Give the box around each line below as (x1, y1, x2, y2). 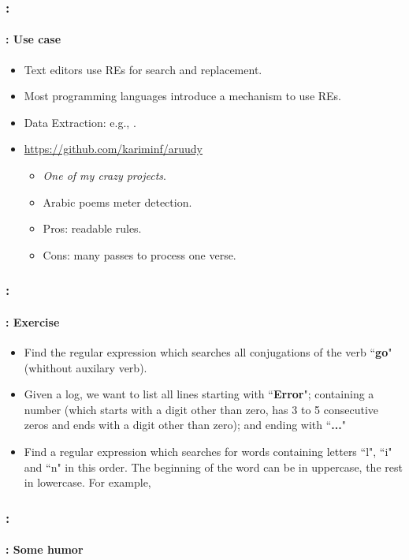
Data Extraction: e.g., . (24, 114, 136, 130)
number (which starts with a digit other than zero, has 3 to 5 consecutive (24, 401, 379, 417)
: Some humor (6, 541, 84, 558)
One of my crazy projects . (43, 167, 166, 184)
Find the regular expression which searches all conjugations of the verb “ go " (24, 344, 392, 360)
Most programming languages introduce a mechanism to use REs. (24, 88, 342, 104)
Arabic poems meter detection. (43, 193, 192, 210)
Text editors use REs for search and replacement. (24, 61, 262, 77)
